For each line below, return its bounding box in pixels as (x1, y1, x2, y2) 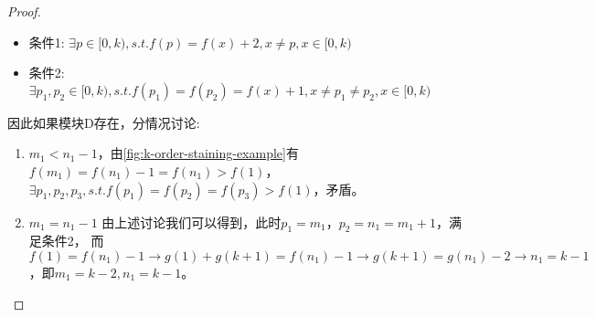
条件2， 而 (41, 231, 104, 250)
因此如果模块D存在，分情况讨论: (7, 112, 200, 132)
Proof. (7, 2, 41, 20)
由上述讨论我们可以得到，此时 (101, 212, 282, 231)
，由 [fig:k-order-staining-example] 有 (97, 143, 299, 163)
